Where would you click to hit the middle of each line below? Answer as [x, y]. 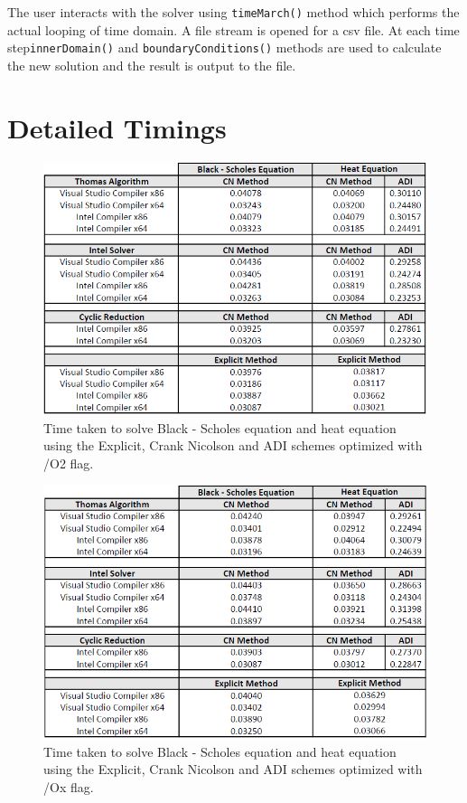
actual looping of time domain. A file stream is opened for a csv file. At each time [233, 29]
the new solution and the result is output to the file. [152, 65]
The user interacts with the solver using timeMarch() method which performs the [233, 12]
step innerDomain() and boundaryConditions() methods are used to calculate [224, 47]
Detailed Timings [117, 127]
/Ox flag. [69, 786]
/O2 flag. [69, 463]
